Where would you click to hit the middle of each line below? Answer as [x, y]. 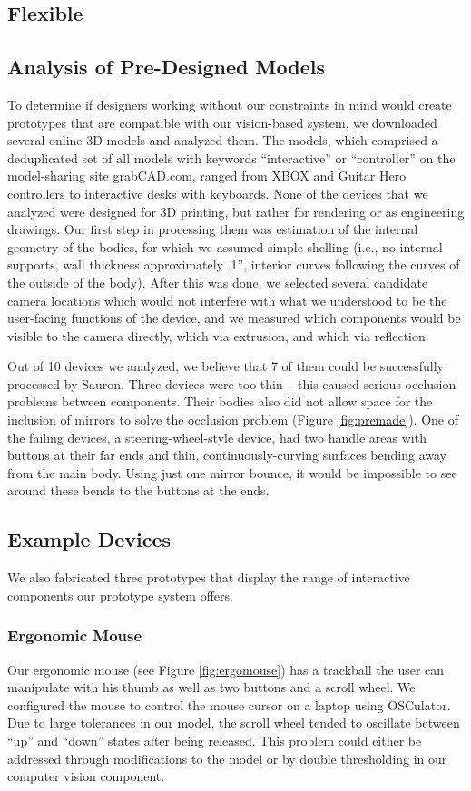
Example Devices [89, 539]
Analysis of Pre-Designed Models [166, 67]
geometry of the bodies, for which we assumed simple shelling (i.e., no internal [225, 246]
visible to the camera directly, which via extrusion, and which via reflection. [218, 335]
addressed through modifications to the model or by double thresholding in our [227, 758]
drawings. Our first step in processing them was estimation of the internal [213, 229]
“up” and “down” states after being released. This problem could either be [215, 741]
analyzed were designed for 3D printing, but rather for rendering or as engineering [236, 211]
